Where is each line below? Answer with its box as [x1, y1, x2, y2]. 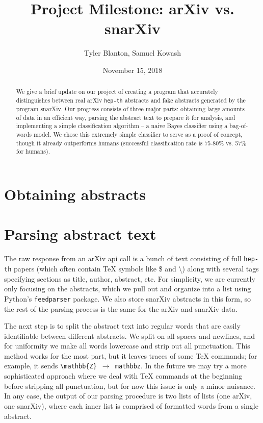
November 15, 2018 [102, 64, 163, 75]
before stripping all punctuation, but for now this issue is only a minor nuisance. [4, 380, 256, 391]
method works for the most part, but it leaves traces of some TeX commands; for [4, 350, 257, 361]
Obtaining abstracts [4, 184, 146, 205]
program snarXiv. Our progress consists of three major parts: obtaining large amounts [16, 105, 245, 113]
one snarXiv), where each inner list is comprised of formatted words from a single [4, 400, 258, 411]
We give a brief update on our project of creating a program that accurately [16, 87, 218, 96]
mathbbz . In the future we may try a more [115, 360, 247, 371]
